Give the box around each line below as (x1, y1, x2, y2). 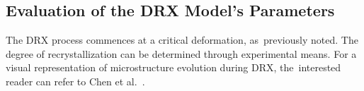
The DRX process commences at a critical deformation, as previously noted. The (6, 32, 358, 47)
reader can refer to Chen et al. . (6, 73, 145, 88)
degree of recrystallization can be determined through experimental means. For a (6, 46, 357, 61)
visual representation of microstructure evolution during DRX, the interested (6, 60, 341, 75)
